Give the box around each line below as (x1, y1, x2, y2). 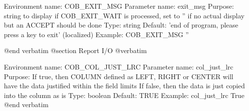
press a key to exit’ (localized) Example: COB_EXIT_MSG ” (4, 29, 189, 39)
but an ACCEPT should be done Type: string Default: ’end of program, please (4, 20, 238, 30)
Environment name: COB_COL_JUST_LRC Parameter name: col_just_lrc (4, 61, 233, 71)
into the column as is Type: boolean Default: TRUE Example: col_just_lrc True (4, 90, 245, 100)
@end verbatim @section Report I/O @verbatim (4, 45, 147, 55)
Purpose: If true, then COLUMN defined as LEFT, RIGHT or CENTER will (4, 71, 233, 81)
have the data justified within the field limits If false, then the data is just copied (4, 81, 245, 91)
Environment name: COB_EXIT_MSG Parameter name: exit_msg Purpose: (4, 1, 234, 11)
